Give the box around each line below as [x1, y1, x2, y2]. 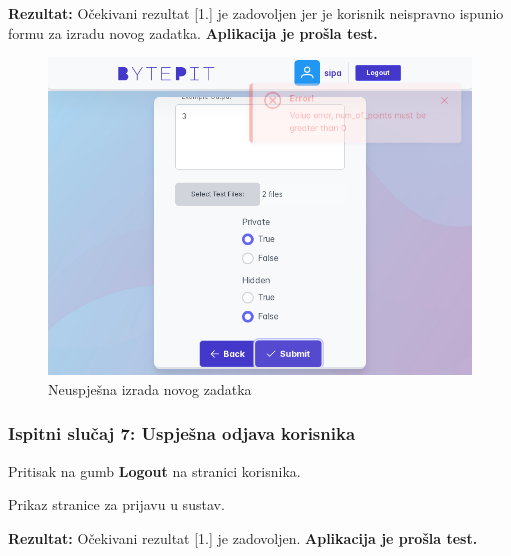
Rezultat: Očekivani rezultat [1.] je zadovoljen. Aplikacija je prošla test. [8, 527, 478, 548]
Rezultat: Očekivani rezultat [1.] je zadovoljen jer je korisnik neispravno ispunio [8, 3, 504, 23]
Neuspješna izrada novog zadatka [48, 378, 252, 399]
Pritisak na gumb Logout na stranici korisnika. [8, 460, 301, 481]
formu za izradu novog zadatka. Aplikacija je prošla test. [8, 22, 378, 43]
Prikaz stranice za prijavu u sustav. [8, 494, 225, 515]
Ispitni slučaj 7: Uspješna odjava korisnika [8, 421, 356, 446]
